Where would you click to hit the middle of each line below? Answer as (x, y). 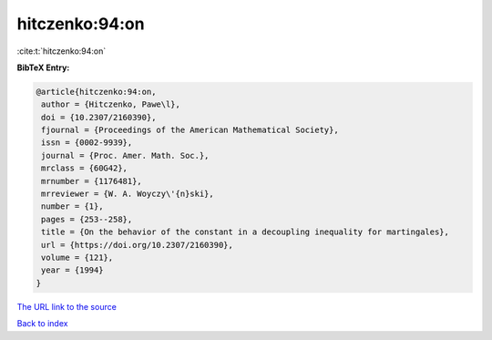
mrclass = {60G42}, (84, 168)
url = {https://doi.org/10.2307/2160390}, (138, 245)
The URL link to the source (67, 306)
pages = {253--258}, (87, 219)
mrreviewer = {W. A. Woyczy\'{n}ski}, (128, 194)
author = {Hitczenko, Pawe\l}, (111, 104)
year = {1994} (72, 270)
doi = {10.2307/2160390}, (99, 117)
